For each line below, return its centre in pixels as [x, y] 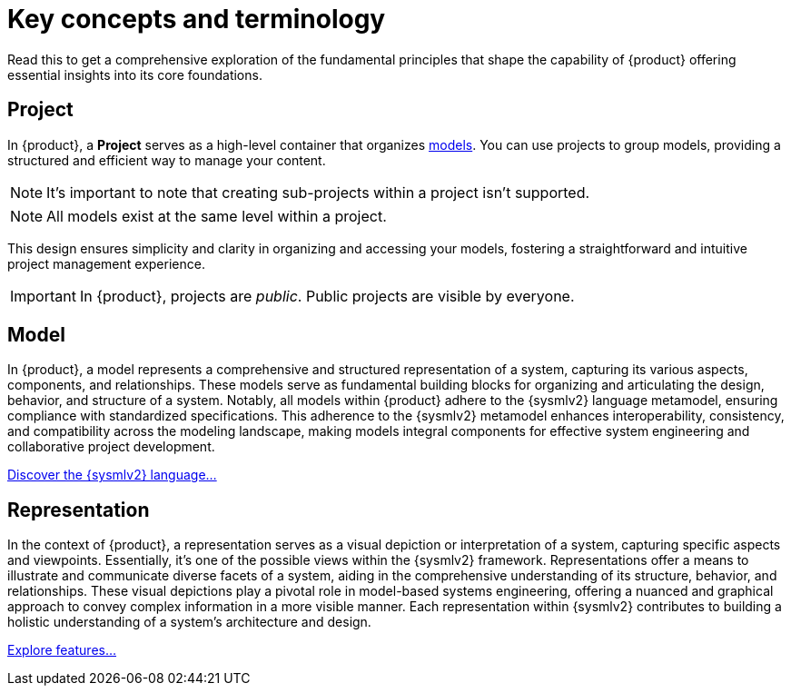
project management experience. [106, 263]
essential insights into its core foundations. [135, 74]
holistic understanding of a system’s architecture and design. [189, 622]
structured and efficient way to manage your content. [167, 160]
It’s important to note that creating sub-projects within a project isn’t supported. [318, 192]
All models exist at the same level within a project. [217, 216]
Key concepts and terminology [197, 19]
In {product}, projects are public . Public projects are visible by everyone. [327, 296]
